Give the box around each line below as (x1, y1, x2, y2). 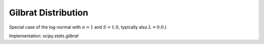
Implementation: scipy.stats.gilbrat (9, 33, 79, 39)
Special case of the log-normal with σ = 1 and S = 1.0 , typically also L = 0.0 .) (9, 24, 167, 30)
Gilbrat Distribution (9, 7, 88, 18)
